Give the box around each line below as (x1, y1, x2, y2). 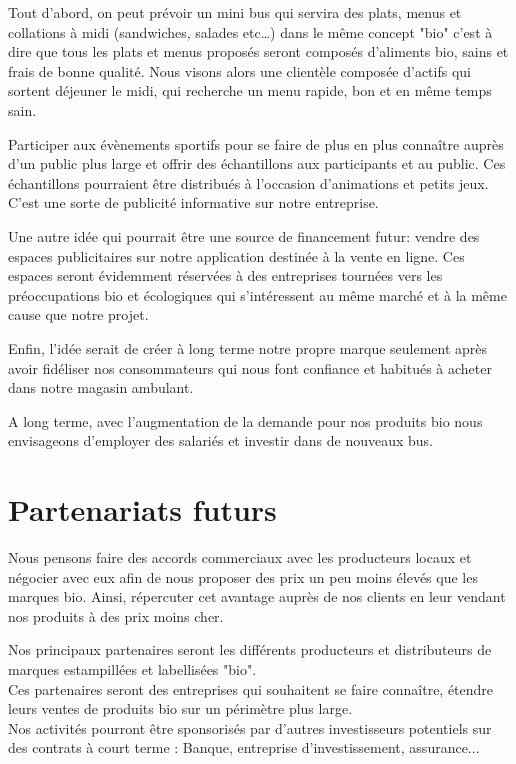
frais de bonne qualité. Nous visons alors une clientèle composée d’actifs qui (8, 60, 471, 81)
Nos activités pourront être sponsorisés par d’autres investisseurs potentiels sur (8, 717, 492, 738)
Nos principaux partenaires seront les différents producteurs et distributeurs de (8, 639, 492, 660)
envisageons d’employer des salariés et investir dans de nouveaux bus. (8, 430, 433, 451)
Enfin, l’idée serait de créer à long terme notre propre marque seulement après (8, 337, 488, 358)
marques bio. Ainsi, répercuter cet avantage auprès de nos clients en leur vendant (8, 586, 506, 607)
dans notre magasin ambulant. (8, 377, 194, 398)
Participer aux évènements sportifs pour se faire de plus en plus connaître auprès (8, 133, 504, 154)
